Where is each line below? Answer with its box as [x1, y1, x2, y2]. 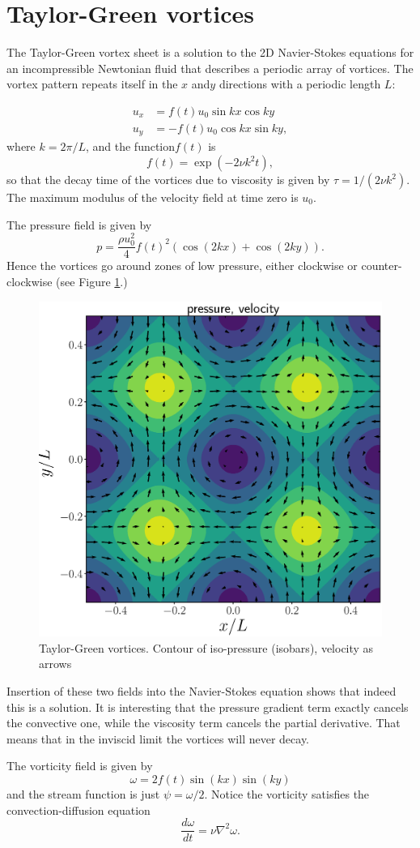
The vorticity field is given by [6, 757, 153, 774]
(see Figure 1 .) [56, 273, 128, 290]
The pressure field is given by [6, 216, 152, 233]
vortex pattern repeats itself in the [6, 75, 178, 92]
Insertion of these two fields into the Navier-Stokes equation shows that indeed [6, 683, 397, 700]
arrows [39, 655, 72, 672]
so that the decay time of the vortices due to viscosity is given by [6, 171, 330, 188]
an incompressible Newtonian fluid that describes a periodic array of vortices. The [6, 59, 414, 76]
